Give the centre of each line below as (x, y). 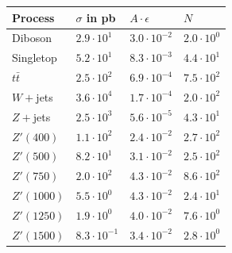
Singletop (35, 57)
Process (33, 17)
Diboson (32, 38)
